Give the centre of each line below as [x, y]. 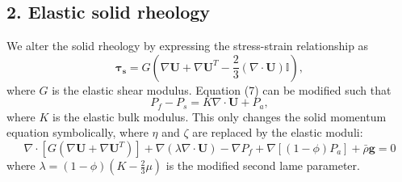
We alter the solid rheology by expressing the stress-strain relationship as [188, 46]
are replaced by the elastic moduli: [278, 132]
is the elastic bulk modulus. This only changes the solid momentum [220, 116]
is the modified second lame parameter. [263, 165]
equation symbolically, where [77, 132]
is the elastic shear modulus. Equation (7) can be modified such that [222, 89]
